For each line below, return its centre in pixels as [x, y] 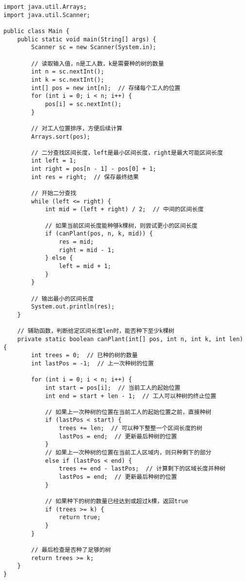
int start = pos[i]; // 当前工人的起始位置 [113, 388]
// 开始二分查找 [54, 193]
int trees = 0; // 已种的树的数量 [84, 355]
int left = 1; [54, 161]
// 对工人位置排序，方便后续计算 [77, 128]
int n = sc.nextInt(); [68, 72]
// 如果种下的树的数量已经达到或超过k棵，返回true [116, 501]
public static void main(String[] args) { [87, 39]
